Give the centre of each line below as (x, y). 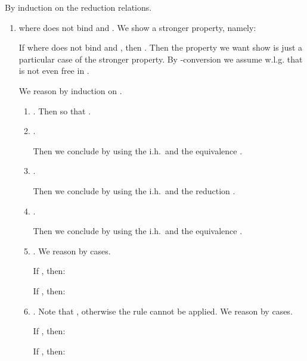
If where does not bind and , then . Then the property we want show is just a (161, 47)
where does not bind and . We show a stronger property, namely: (137, 27)
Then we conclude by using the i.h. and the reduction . (134, 190)
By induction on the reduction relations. (78, 7)
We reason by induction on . (70, 90)
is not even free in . (54, 71)
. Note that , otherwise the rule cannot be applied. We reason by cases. (163, 311)
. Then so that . (62, 111)
